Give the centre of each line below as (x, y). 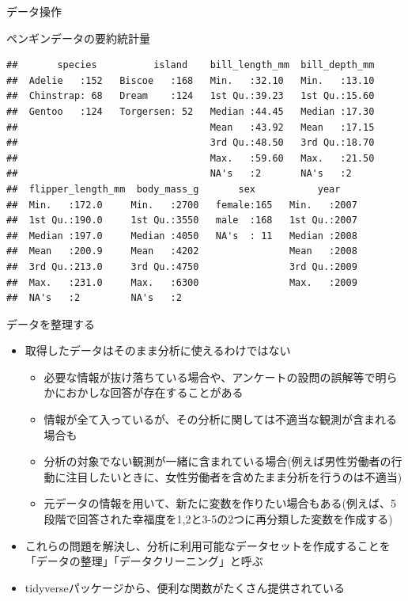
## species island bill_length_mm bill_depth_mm (191, 65)
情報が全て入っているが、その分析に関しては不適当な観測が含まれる (220, 419)
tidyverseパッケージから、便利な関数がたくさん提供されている (185, 587)
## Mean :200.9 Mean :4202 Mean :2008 (182, 251)
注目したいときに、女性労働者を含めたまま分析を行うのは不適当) (234, 476)
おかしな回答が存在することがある (155, 392)
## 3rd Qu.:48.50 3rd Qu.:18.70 (191, 143)
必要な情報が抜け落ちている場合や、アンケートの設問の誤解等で (210, 377)
